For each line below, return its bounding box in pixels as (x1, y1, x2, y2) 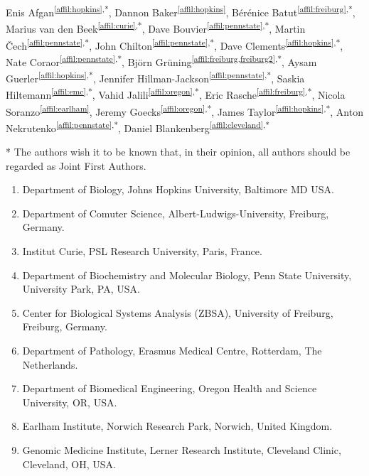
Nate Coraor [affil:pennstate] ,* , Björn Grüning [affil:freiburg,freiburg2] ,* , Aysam (6, 52, 317, 69)
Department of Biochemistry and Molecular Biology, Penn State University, (22, 267, 352, 282)
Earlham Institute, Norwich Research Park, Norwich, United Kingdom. (22, 418, 333, 433)
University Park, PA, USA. (22, 281, 140, 296)
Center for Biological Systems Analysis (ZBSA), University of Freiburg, (22, 305, 333, 320)
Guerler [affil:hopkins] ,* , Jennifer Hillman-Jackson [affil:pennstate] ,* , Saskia (6, 69, 305, 85)
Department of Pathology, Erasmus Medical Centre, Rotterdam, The (22, 342, 322, 357)
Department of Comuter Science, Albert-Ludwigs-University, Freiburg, (22, 205, 329, 220)
